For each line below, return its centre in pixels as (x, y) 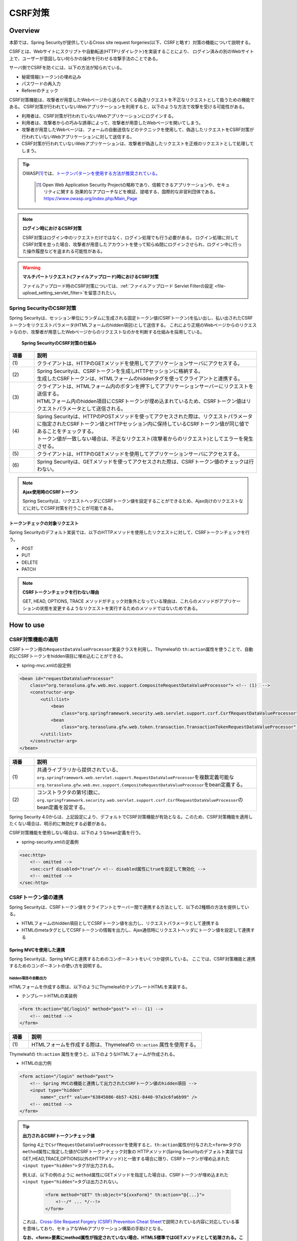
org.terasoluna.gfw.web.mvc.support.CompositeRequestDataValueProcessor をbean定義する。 (141, 784)
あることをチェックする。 (67, 431)
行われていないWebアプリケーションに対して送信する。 (78, 137)
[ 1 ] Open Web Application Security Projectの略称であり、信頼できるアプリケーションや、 (127, 185)
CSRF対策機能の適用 (34, 639)
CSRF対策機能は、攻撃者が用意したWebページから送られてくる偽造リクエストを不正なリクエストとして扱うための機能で (132, 100)
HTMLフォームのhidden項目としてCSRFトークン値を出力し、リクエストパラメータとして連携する (121, 923)
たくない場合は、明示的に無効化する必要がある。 (59, 824)
